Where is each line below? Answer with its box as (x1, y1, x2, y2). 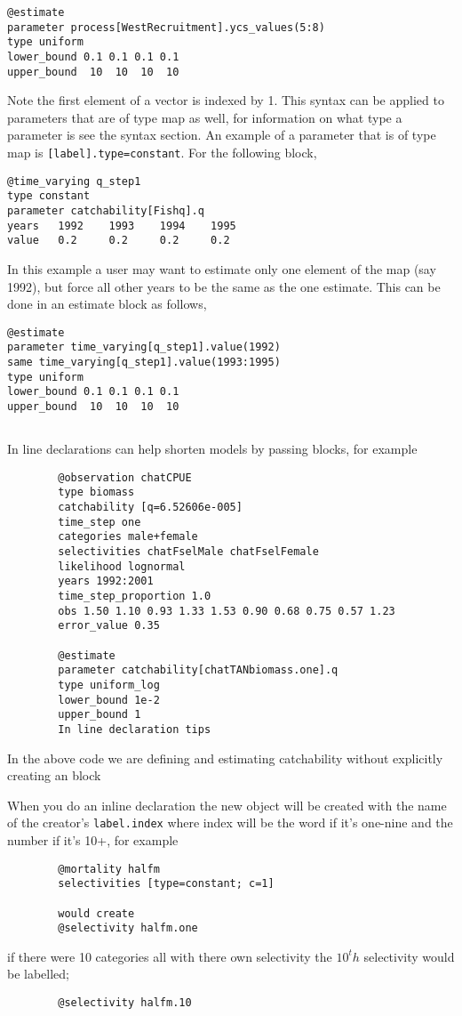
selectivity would (363, 947, 455, 965)
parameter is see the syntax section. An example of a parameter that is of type (7, 125, 436, 144)
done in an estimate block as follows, (7, 294, 207, 313)
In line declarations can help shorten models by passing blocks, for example (7, 439, 418, 458)
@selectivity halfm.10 (58, 996, 192, 1010)
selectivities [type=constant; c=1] (58, 877, 275, 891)
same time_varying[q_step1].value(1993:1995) (7, 356, 281, 369)
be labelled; (7, 964, 70, 983)
